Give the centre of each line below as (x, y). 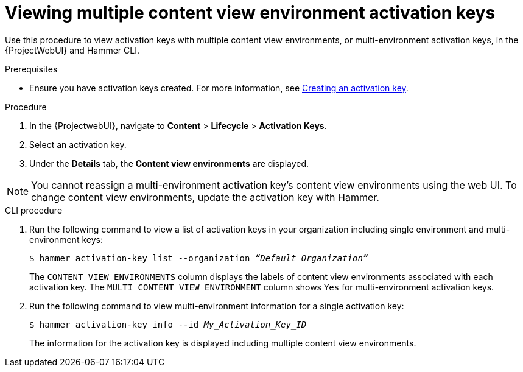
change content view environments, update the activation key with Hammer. (205, 197)
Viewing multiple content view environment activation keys (250, 13)
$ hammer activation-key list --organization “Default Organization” (199, 258)
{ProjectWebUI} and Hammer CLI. (72, 50)
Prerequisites (31, 69)
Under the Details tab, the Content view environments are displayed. (169, 163)
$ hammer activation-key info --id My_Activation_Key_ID (168, 324)
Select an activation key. (78, 144)
